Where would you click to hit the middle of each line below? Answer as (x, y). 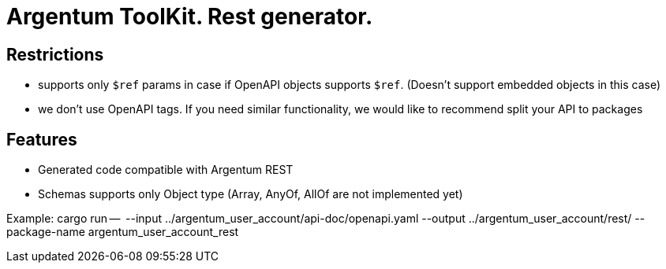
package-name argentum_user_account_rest (123, 232)
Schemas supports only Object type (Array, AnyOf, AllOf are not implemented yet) (251, 194)
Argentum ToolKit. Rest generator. (190, 17)
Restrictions (55, 54)
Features (42, 139)
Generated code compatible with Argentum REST (166, 170)
